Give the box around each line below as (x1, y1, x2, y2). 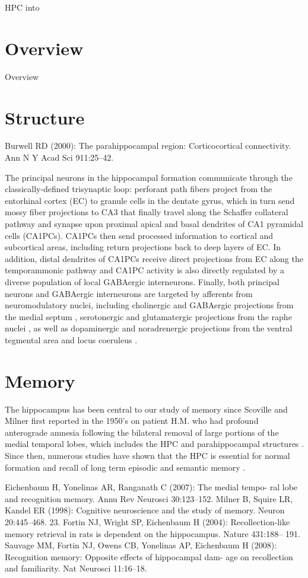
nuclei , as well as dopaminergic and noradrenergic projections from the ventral (5, 322, 293, 334)
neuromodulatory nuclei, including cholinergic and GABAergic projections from (5, 299, 294, 311)
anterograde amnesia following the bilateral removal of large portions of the (5, 426, 279, 438)
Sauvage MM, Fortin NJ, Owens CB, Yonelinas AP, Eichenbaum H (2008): (5, 539, 277, 551)
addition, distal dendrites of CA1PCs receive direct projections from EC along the (5, 252, 303, 264)
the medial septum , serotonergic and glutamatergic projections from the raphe (5, 310, 292, 322)
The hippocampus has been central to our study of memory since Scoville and (5, 403, 288, 415)
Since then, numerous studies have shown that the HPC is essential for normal (5, 449, 290, 462)
